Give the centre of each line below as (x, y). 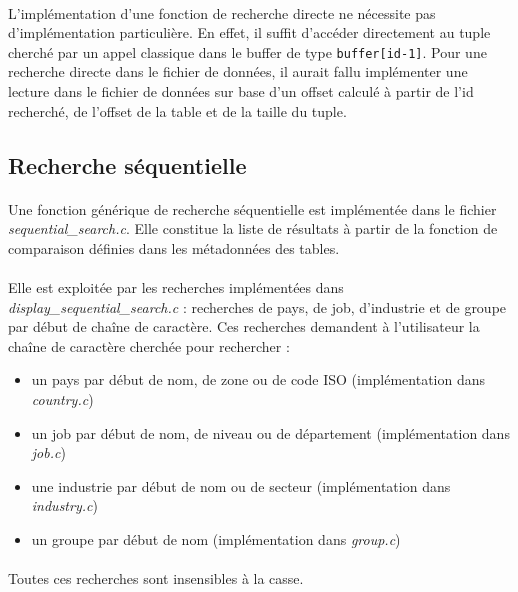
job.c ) (48, 452)
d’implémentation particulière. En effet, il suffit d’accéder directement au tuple (249, 32)
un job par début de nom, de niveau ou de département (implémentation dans (270, 432)
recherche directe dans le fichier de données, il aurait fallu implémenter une (238, 71)
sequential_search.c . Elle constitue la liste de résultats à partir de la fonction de (253, 228)
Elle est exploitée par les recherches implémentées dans (176, 286)
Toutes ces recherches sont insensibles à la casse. (156, 578)
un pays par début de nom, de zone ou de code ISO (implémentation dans (258, 379)
